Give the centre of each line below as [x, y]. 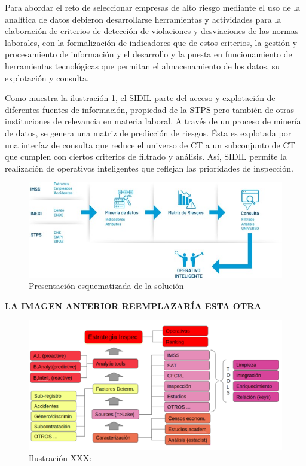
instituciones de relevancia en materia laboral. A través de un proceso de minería [153, 121]
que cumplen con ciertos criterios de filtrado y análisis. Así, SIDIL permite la [146, 156]
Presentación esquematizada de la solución [106, 286]
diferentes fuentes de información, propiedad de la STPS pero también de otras [150, 109]
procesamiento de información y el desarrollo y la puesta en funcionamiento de [149, 54]
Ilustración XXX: [60, 458]
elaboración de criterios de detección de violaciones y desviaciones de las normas [152, 31]
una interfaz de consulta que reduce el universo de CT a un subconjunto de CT [150, 144]
